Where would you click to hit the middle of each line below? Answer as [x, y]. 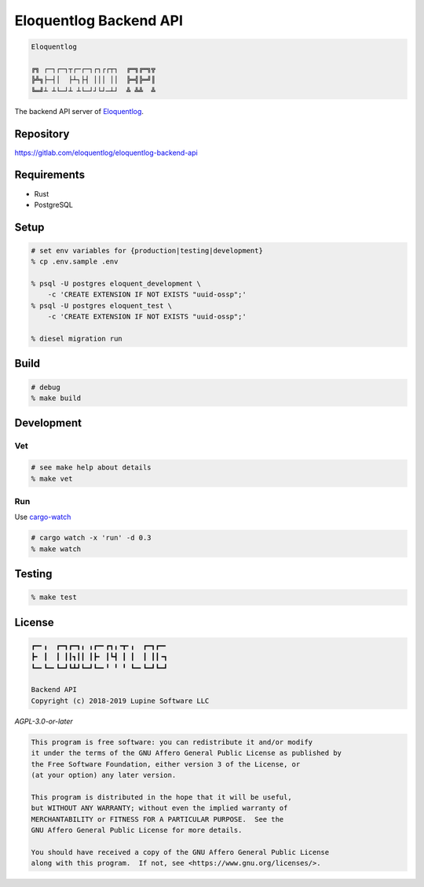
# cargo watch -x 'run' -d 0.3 [91, 538]
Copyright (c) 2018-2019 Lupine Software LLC [120, 701]
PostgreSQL [54, 204]
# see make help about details [91, 467]
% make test [54, 597]
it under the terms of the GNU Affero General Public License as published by [186, 753]
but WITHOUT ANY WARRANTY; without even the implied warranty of [159, 808]
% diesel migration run [77, 339]
